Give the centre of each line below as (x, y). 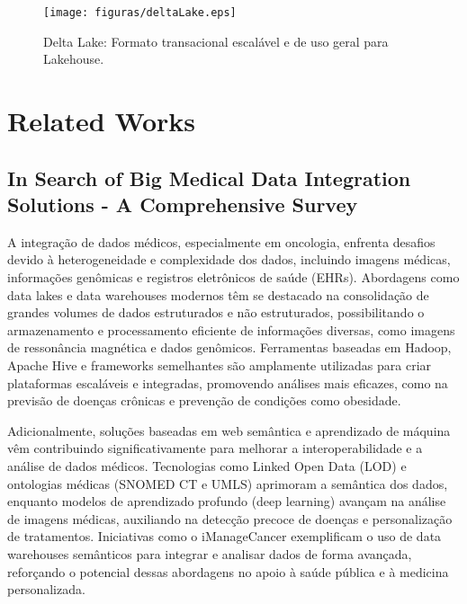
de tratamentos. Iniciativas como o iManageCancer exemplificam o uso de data (225, 536)
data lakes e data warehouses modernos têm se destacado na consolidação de (218, 294)
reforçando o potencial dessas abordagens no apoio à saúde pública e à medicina (228, 571)
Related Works (102, 121)
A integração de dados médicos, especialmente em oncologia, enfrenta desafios (221, 241)
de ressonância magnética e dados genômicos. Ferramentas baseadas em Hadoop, (229, 347)
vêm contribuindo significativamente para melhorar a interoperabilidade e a (215, 448)
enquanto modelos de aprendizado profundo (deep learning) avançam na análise (227, 501)
